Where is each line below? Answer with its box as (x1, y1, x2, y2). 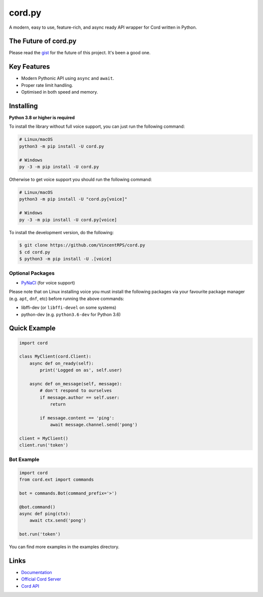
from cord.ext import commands (19, 477, 94, 482)
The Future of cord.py (9, 37, 76, 45)
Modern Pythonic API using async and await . (21, 76, 114, 81)
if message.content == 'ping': (39, 415, 114, 420)
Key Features (9, 62, 50, 71)
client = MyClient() (19, 436, 68, 441)
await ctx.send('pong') (29, 517, 86, 523)
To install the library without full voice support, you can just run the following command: (9, 123, 185, 129)
